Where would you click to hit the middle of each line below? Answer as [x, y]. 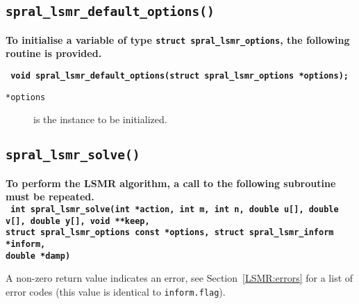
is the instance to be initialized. [100, 119]
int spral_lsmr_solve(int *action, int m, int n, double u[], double [175, 209]
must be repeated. [50, 197]
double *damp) [38, 256]
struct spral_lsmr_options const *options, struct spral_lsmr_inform [170, 233]
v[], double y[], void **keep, [78, 221]
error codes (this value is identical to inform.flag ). [116, 291]
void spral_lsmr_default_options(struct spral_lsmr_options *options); [179, 76]
